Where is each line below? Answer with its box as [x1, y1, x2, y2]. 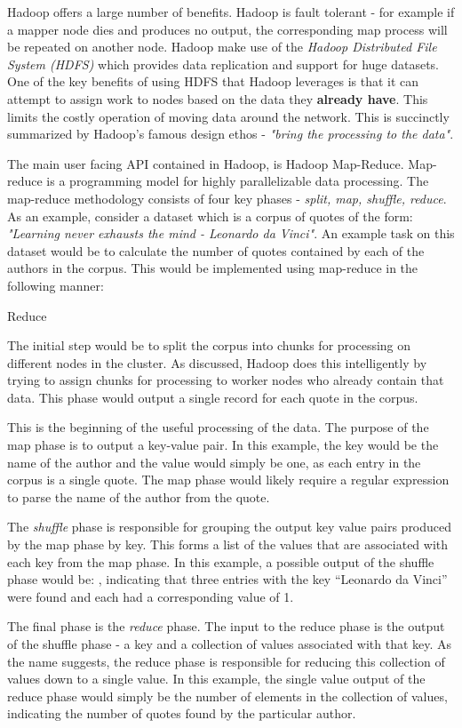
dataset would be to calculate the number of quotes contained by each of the [7, 241, 425, 260]
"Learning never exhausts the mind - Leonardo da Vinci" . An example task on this [7, 224, 455, 243]
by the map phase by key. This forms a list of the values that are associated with [7, 535, 449, 554]
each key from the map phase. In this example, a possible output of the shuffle [7, 552, 434, 571]
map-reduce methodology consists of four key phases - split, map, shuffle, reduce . [7, 188, 447, 207]
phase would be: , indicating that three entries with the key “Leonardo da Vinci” [7, 570, 448, 588]
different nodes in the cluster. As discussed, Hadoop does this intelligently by [7, 353, 427, 372]
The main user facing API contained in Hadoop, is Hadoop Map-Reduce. [7, 154, 404, 172]
